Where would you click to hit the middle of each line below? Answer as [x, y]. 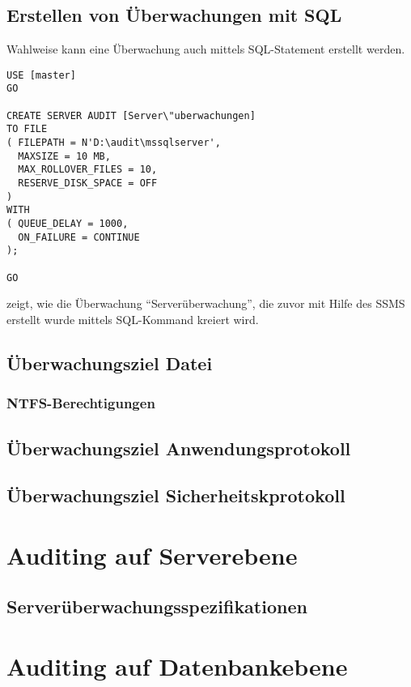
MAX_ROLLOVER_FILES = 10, [88, 170]
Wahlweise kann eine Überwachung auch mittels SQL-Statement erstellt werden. [206, 49]
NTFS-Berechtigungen [81, 403]
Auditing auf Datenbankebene [177, 666]
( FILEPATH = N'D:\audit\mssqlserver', [114, 143]
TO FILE [27, 129]
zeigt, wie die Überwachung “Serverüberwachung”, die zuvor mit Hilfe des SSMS [206, 303]
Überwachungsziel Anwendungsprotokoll [179, 448]
